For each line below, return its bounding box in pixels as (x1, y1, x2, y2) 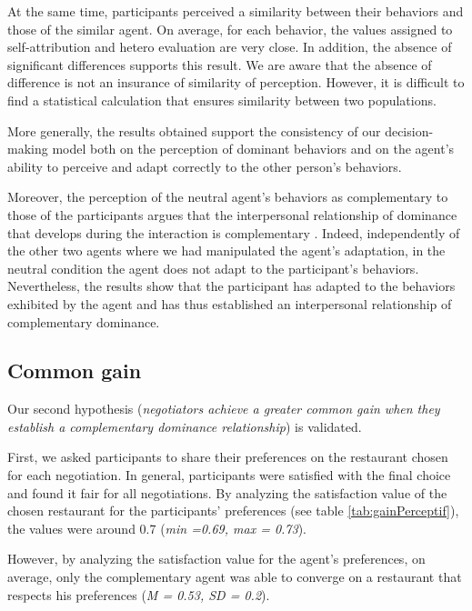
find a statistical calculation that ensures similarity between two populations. (7, 90, 437, 109)
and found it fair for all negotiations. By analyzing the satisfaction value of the (7, 483, 447, 502)
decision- (385, 121, 434, 140)
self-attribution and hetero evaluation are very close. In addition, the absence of (7, 37, 452, 56)
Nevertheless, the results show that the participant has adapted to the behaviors (7, 276, 456, 295)
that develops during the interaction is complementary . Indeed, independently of (7, 223, 460, 242)
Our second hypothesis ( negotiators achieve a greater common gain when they (7, 399, 440, 418)
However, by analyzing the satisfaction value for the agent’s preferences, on (7, 549, 426, 568)
